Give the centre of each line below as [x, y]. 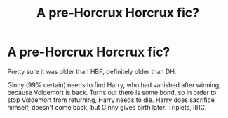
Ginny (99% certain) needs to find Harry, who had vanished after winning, [114, 84]
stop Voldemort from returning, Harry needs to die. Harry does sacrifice [111, 100]
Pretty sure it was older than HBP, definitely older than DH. [92, 71]
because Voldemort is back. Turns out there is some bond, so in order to [112, 92]
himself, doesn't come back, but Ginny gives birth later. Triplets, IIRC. [107, 107]
